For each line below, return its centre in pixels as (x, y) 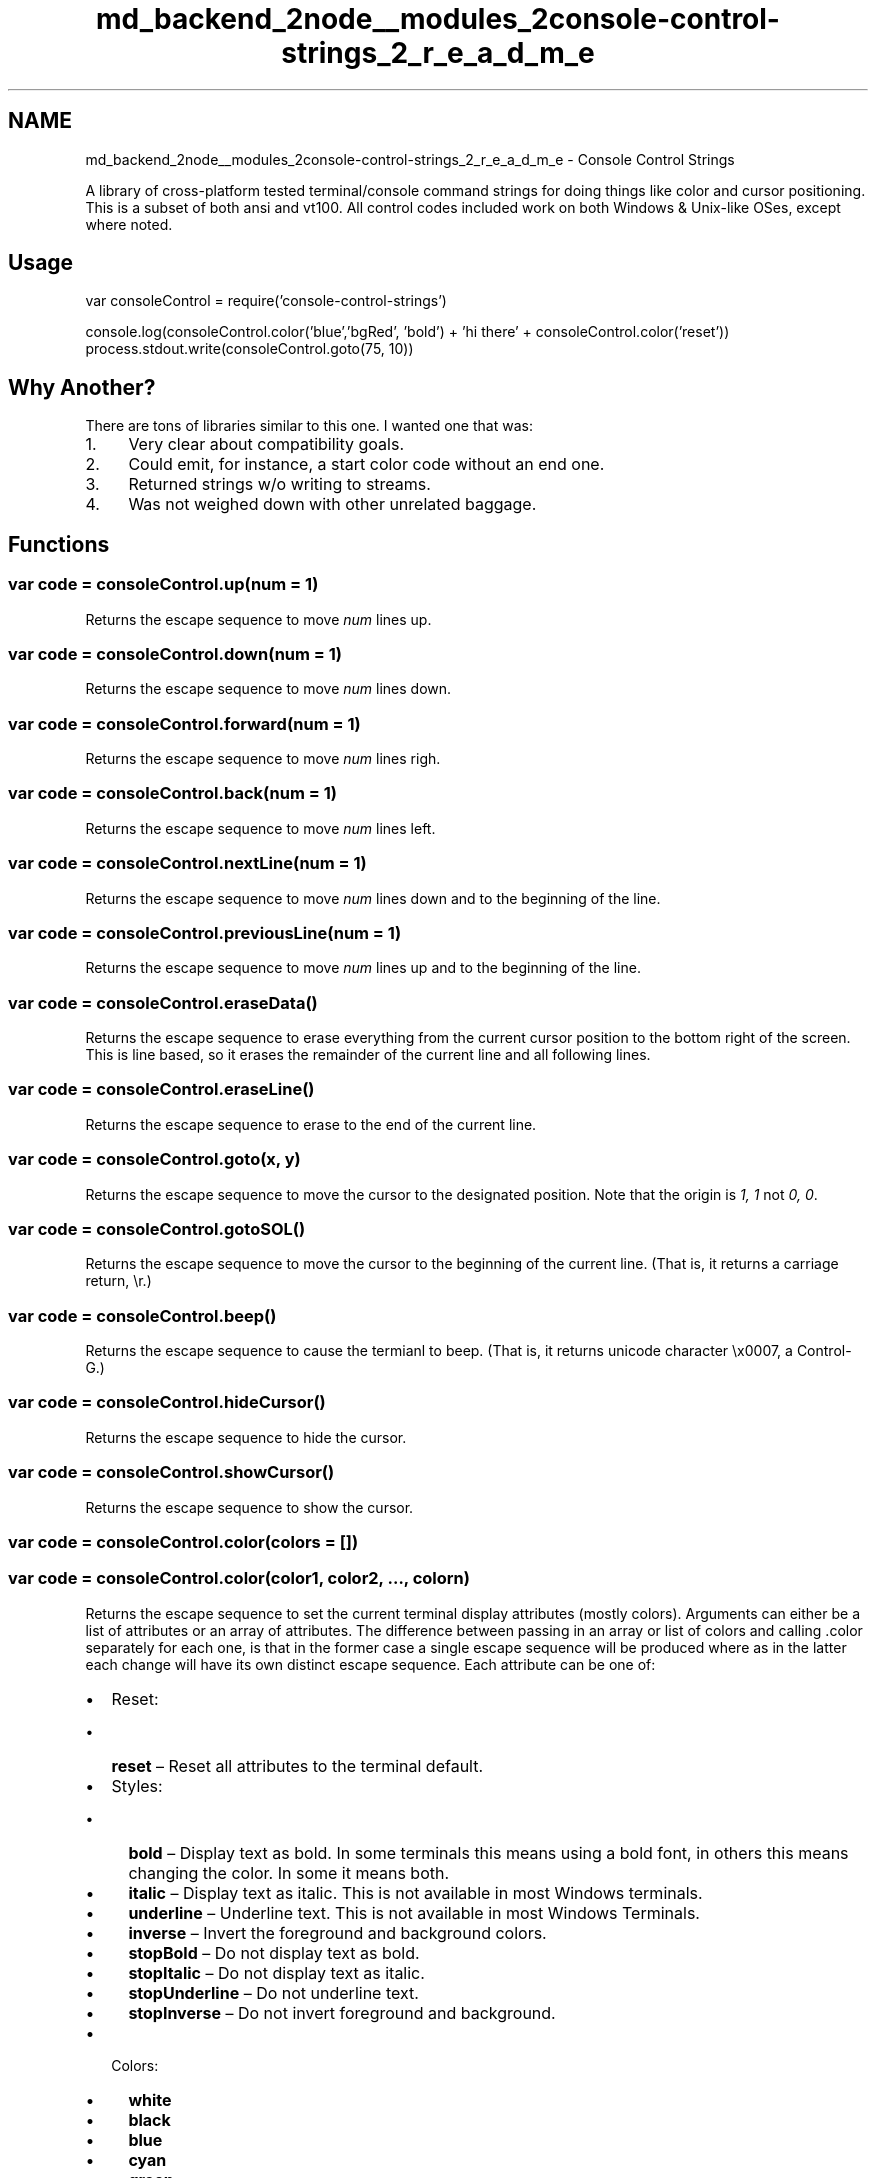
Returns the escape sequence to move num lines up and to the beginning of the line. (363, 968)
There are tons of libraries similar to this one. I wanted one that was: (309, 426)
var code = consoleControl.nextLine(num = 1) (187, 863)
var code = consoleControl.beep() (142, 1315)
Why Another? (82, 387)
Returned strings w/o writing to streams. (279, 484)
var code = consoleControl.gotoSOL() (157, 1228)
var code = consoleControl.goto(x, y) (154, 1159)
